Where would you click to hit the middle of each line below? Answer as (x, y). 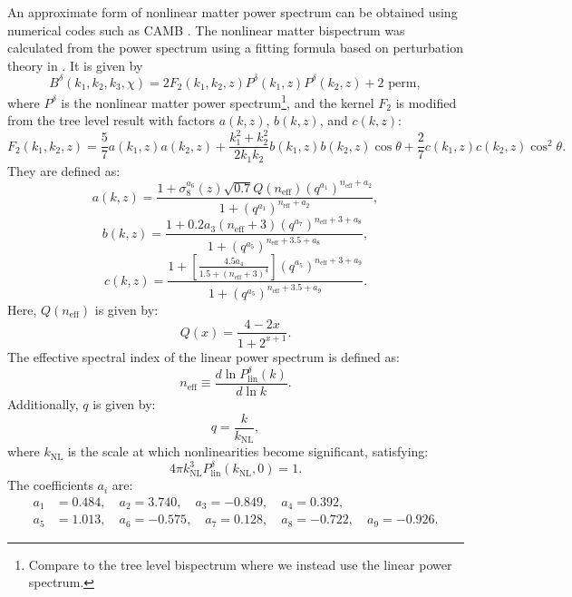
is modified (426, 102)
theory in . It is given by (75, 65)
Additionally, (43, 404)
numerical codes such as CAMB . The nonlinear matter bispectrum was (206, 29)
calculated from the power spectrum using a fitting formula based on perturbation (235, 48)
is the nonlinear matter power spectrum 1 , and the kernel (218, 101)
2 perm (397, 83)
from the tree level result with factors (111, 120)
